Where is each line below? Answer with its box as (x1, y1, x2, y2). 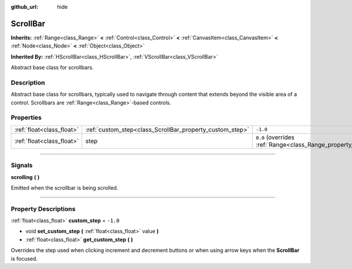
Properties (11, 113, 42, 122)
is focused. (11, 255, 38, 262)
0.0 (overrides (255, 133, 295, 141)
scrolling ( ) (11, 173, 40, 180)
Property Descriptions (11, 204, 76, 213)
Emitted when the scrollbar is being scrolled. (11, 184, 119, 191)
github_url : (11, 4, 38, 10)
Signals (11, 162, 33, 170)
